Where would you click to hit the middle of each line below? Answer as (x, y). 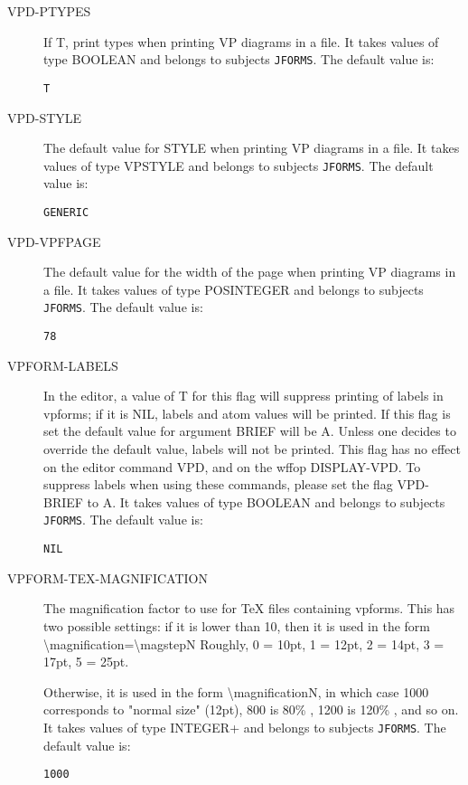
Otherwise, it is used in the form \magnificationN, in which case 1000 (236, 691)
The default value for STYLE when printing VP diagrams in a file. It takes (252, 148)
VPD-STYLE (45, 117)
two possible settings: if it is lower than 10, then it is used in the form (237, 625)
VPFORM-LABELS (63, 365)
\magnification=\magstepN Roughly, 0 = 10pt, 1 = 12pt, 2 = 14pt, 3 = (244, 643)
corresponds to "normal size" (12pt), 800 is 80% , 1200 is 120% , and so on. (251, 709)
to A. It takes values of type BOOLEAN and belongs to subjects (266, 501)
